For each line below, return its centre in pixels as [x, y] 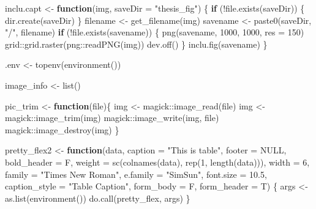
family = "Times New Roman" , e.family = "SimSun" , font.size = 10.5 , [136, 174]
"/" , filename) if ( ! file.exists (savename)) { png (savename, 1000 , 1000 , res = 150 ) [155, 32]
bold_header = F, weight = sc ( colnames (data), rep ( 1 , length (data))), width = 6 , [157, 162]
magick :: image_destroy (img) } [62, 129]
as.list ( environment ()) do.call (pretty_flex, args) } [98, 198]
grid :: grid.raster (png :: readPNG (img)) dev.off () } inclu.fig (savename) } [136, 44]
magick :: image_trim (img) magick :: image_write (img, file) [112, 118]
